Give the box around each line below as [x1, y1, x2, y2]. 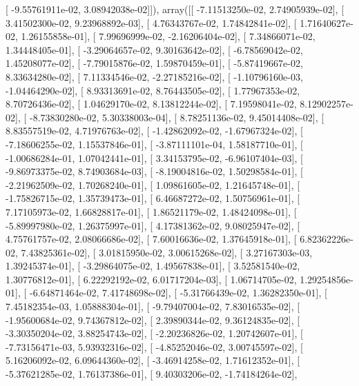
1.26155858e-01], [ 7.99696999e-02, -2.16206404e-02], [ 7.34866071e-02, [21, 29, 316, 43]
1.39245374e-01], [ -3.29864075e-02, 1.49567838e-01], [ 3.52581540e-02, [6, 258, 300, 273]
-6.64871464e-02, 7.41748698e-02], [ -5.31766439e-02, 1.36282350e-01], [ [29, 285, 327, 300]
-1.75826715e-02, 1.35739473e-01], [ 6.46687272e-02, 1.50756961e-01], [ [6, 191, 300, 205]
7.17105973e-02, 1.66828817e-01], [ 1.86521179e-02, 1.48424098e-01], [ [6, 204, 297, 219]
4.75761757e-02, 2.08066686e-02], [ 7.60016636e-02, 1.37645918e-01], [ [6, 232, 297, 246]
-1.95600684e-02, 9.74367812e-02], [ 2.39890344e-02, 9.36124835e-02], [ [6, 312, 300, 327]
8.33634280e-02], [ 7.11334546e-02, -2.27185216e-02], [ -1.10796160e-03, [6, 69, 303, 83]
